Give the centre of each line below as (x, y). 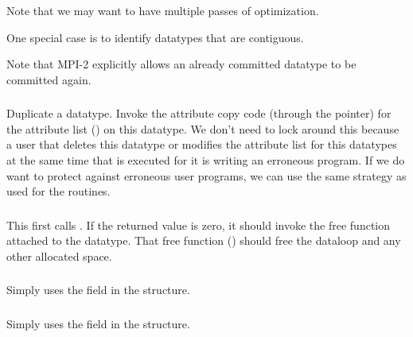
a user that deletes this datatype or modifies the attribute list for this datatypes (202, 144)
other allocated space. (59, 256)
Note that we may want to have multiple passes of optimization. (163, 10)
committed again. (49, 79)
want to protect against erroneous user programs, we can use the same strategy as (206, 175)
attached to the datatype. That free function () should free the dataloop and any (204, 240)
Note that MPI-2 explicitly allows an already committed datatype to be (181, 64)
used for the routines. (58, 191)
